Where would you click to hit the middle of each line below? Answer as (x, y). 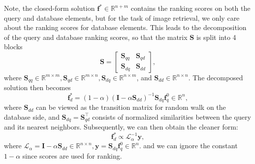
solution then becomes (37, 87)
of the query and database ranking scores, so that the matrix (96, 37)
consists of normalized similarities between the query (172, 116)
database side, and (32, 116)
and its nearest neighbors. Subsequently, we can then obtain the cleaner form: (121, 127)
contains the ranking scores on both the (191, 8)
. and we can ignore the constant (188, 146)
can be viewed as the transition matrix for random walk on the (131, 107)
